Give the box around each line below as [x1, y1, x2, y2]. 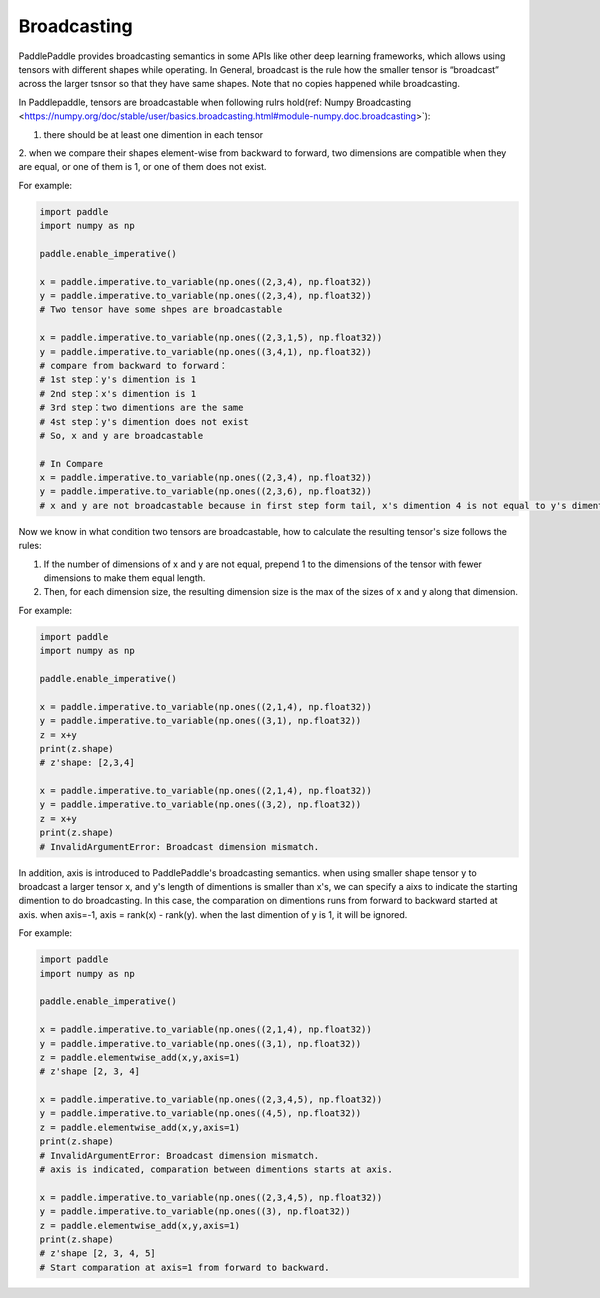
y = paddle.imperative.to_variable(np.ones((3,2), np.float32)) [39, 799, 362, 810]
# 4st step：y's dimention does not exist [39, 416, 249, 427]
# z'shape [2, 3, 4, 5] [39, 1248, 157, 1259]
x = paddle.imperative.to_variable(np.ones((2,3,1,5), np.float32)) [39, 332, 383, 344]
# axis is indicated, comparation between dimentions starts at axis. [39, 1164, 394, 1175]
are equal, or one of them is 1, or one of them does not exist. [18, 161, 267, 173]
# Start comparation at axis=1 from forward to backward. [39, 1261, 330, 1273]
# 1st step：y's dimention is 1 [39, 374, 197, 385]
